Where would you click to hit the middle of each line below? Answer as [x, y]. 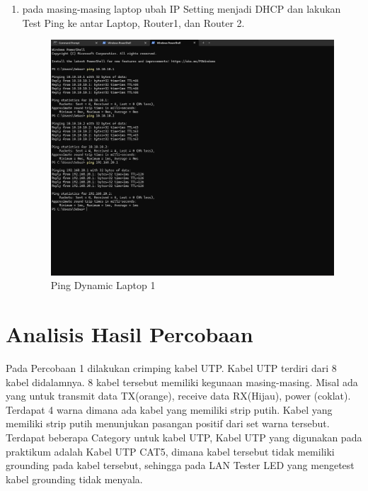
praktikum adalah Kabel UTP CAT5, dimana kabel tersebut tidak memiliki [170, 451]
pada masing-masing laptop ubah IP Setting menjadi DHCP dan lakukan [182, 9]
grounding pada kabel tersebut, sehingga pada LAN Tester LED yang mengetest [180, 465]
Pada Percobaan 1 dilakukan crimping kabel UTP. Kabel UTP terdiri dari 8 [171, 368]
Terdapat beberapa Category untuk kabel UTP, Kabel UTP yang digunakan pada [184, 438]
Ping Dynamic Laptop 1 [103, 285]
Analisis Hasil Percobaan [130, 334]
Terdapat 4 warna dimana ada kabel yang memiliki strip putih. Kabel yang [169, 409]
